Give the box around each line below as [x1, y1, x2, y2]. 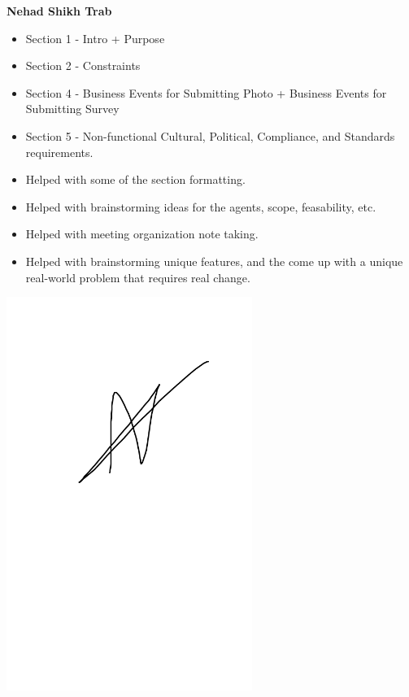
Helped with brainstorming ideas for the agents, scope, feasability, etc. [25, 198, 376, 215]
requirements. [25, 143, 94, 160]
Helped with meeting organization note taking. [25, 225, 259, 242]
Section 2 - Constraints [25, 57, 141, 74]
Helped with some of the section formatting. [25, 171, 246, 188]
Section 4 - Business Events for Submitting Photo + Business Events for [25, 84, 387, 101]
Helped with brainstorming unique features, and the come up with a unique [25, 252, 403, 269]
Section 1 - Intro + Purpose [25, 29, 165, 46]
